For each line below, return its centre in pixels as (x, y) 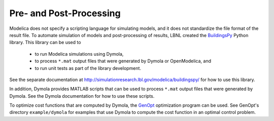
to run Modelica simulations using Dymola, (79, 54)
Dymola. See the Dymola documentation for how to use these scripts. (82, 96)
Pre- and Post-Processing (65, 13)
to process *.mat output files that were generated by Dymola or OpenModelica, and (123, 61)
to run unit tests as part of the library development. (88, 68)
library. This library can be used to (45, 43)
